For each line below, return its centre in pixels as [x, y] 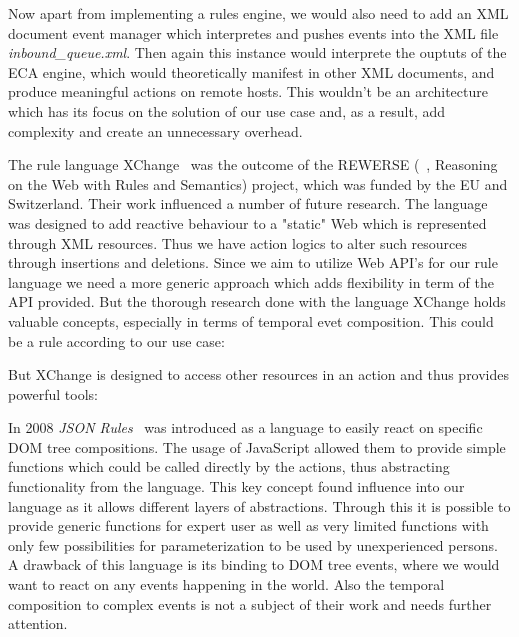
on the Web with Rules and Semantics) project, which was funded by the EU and [258, 183]
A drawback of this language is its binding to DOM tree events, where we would [254, 564]
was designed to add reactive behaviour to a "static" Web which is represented [247, 222]
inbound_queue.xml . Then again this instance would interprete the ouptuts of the [257, 52]
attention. [38, 623]
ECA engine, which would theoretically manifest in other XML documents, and [251, 71]
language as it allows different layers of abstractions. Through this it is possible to [259, 505]
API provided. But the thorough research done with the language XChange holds [257, 301]
